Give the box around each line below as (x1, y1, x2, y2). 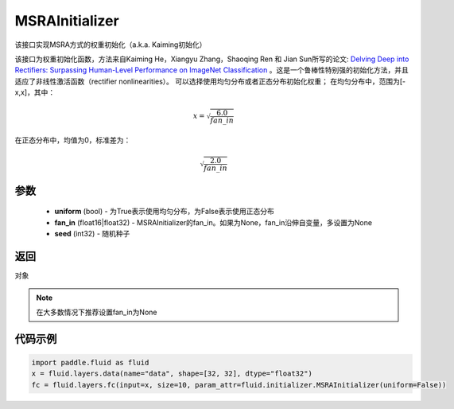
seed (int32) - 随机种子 (54, 229, 130, 239)
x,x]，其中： (14, 88, 56, 97)
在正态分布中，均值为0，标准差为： (14, 135, 131, 145)
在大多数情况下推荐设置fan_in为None (36, 307, 157, 317)
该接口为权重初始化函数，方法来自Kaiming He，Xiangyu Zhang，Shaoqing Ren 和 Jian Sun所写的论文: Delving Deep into (14, 54, 409, 64)
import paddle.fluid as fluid (31, 358, 149, 367)
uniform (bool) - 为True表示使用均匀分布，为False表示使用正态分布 (54, 207, 274, 216)
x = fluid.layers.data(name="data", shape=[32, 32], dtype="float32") (31, 369, 313, 378)
